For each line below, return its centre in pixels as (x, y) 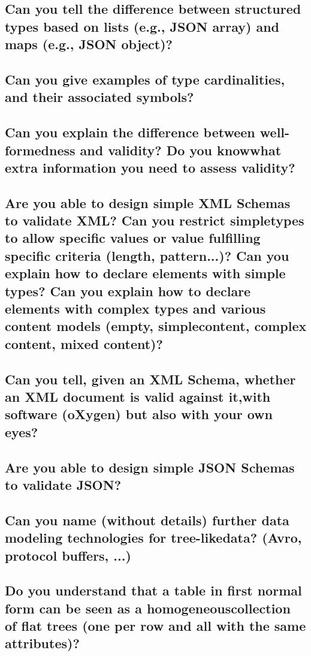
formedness (40, 150)
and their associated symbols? (99, 97)
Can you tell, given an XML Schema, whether (150, 379)
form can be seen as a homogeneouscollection (148, 608)
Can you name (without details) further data (147, 520)
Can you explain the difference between (130, 132)
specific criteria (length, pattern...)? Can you (147, 255)
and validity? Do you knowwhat (181, 150)
